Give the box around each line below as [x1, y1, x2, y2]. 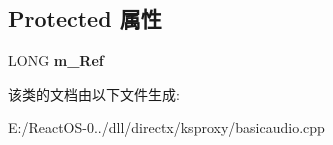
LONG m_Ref [8, 50, 104, 71]
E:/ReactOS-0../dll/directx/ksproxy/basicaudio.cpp [8, 117, 325, 138]
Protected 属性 [8, 3, 162, 34]
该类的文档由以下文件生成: [8, 83, 180, 104]
